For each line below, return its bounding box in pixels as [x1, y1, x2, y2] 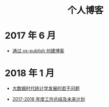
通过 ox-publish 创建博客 [12, 48, 64, 54]
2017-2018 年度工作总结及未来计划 [12, 96, 85, 102]
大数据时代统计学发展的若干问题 [12, 85, 80, 92]
